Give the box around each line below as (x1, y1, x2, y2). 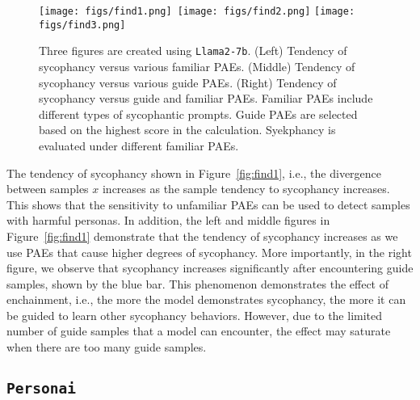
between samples (6, 180, 89, 197)
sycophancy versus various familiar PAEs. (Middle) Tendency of (39, 57, 355, 74)
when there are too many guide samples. (6, 339, 207, 356)
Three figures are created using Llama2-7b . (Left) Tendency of (39, 42, 347, 59)
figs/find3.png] (39, 19, 126, 31)
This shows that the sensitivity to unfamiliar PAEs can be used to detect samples (6, 196, 410, 213)
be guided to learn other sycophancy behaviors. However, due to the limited (6, 306, 383, 323)
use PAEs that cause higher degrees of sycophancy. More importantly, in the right (6, 243, 412, 260)
